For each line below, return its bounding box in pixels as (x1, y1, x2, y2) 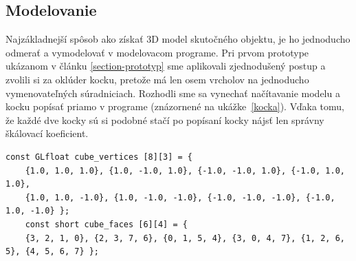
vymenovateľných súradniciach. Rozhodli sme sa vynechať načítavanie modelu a (5, 85, 340, 100)
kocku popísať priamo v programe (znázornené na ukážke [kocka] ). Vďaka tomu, (5, 99, 344, 114)
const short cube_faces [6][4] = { (25, 219, 188, 229)
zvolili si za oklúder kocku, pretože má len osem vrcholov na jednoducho (5, 72, 309, 86)
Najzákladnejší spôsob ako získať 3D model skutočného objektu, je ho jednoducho (5, 32, 351, 46)
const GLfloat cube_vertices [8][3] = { (5, 152, 193, 162)
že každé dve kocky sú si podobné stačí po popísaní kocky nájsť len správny (5, 112, 324, 127)
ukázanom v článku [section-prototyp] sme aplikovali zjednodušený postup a (5, 59, 326, 73)
